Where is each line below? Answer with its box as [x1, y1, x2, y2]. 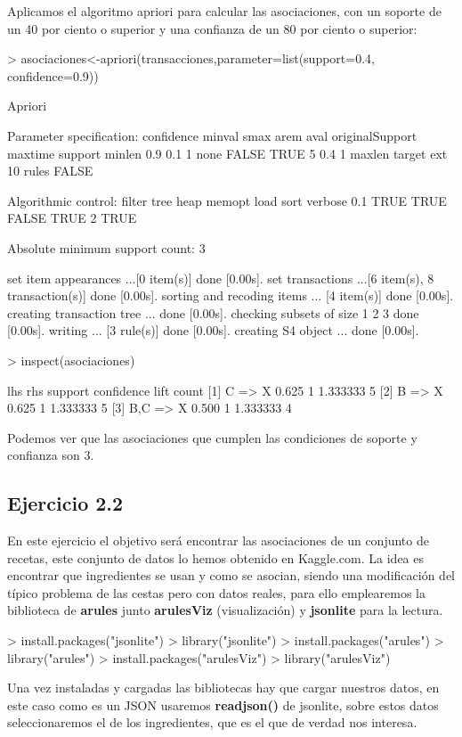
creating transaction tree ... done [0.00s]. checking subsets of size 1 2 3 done [7, 303, 419, 322]
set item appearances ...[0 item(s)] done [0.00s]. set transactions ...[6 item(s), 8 [7, 268, 434, 287]
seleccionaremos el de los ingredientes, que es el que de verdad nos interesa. [7, 713, 417, 732]
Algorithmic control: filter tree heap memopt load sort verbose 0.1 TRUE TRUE [7, 191, 447, 209]
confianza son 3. [7, 446, 94, 464]
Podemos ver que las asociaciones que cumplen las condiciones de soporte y [7, 428, 417, 446]
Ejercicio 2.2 [7, 489, 124, 517]
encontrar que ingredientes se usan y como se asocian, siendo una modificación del [7, 566, 455, 585]
